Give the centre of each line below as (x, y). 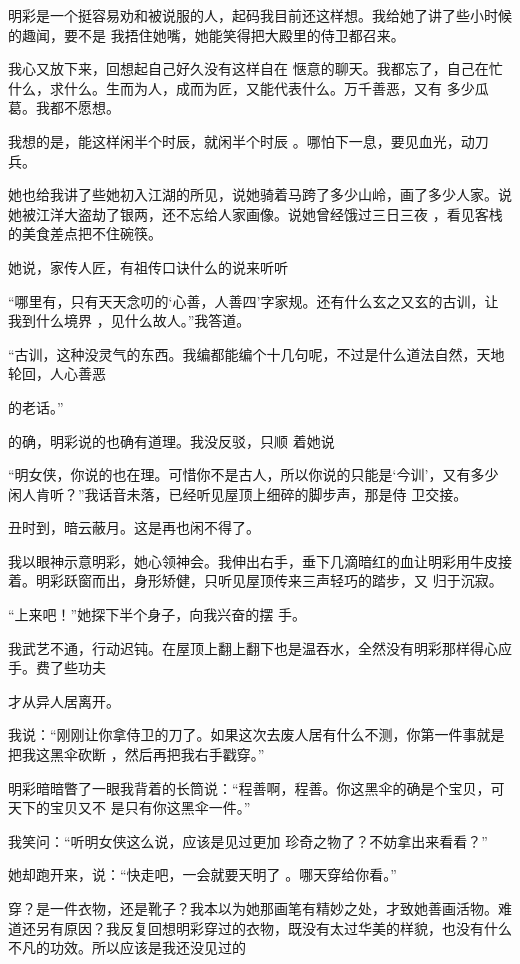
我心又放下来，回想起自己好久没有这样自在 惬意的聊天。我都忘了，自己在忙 (255, 68)
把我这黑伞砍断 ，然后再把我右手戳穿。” (136, 754)
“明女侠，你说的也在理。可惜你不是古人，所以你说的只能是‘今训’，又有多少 (253, 474)
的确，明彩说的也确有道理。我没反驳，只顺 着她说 (171, 440)
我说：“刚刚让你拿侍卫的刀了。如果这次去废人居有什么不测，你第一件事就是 (256, 734)
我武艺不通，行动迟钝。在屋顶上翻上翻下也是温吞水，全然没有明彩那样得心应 (260, 647)
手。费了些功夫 (57, 667)
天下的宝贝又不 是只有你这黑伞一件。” (129, 807)
